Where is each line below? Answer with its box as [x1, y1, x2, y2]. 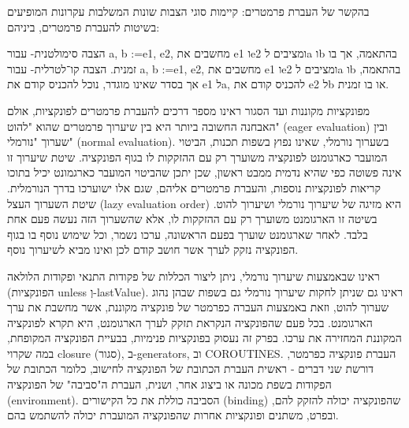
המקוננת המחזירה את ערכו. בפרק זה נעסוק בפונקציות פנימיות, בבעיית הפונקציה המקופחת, [7, 329, 402, 346]
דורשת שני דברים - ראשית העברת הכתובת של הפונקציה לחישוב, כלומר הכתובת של [7, 360, 374, 377]
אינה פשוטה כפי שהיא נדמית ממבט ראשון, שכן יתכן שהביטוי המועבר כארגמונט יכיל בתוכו [7, 164, 402, 181]
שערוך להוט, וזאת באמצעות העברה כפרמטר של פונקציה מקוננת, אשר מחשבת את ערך [7, 299, 389, 315]
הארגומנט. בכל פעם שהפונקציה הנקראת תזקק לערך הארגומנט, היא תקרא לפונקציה [7, 314, 373, 330]
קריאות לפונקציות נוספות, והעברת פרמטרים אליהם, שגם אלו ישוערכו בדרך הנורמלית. [7, 179, 381, 195]
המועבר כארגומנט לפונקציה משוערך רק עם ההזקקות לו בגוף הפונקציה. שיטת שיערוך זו [7, 148, 388, 165]
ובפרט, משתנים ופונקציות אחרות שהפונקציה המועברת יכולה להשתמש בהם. [7, 407, 339, 423]
